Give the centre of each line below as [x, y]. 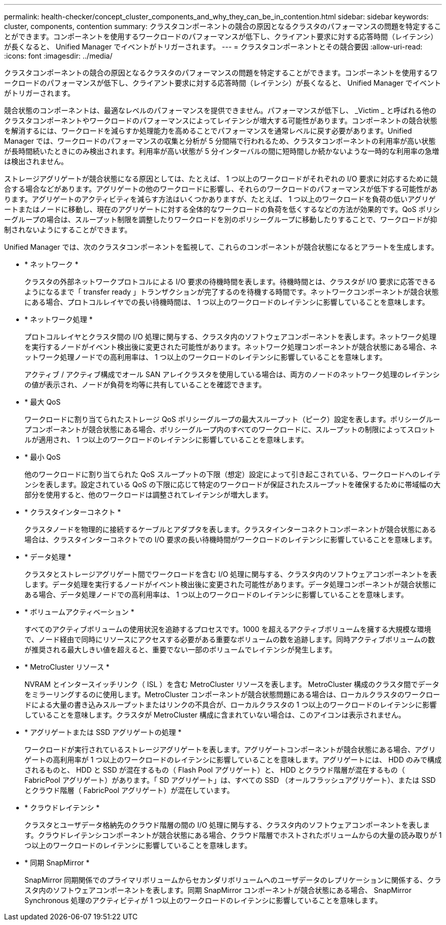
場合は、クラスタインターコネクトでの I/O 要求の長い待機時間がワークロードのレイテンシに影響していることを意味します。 [231, 539]
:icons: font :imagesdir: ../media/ [58, 56]
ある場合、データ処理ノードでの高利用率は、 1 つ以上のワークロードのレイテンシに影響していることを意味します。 [216, 594]
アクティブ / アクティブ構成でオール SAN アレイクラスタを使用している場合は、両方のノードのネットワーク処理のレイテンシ [232, 374]
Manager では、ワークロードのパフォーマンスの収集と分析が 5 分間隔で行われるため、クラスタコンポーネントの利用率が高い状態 [220, 141]
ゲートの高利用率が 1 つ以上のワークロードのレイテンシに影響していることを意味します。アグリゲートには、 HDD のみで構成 [233, 760]
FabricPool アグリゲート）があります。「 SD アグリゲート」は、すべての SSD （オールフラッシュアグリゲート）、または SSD [230, 780]
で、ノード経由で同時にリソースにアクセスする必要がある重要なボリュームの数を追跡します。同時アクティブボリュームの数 [230, 639]
